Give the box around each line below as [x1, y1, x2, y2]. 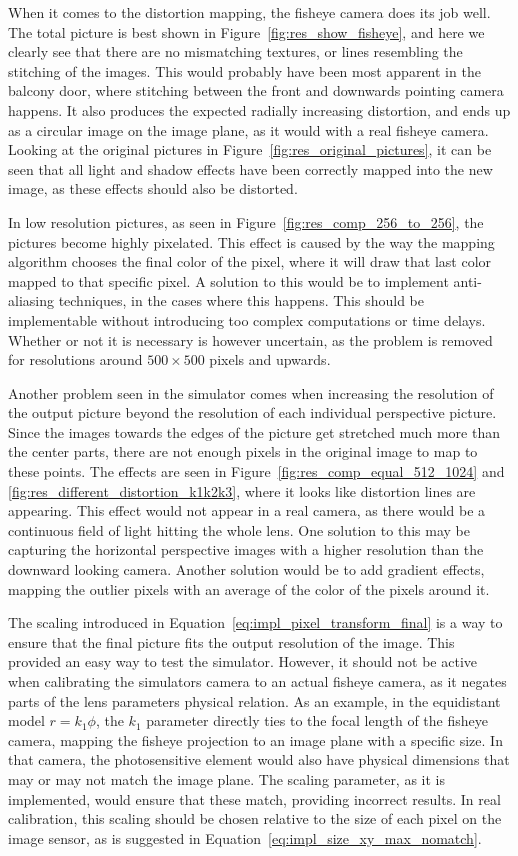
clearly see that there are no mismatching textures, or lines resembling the [8, 41, 463, 62]
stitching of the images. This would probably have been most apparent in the [8, 60, 481, 81]
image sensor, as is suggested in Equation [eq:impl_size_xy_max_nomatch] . [8, 827, 482, 848]
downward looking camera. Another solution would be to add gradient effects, [8, 559, 485, 580]
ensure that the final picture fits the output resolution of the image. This [8, 631, 455, 652]
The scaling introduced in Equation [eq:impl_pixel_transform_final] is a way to [8, 612, 503, 633]
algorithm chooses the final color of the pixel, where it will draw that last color [8, 251, 492, 272]
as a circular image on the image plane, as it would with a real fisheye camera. [8, 119, 489, 140]
